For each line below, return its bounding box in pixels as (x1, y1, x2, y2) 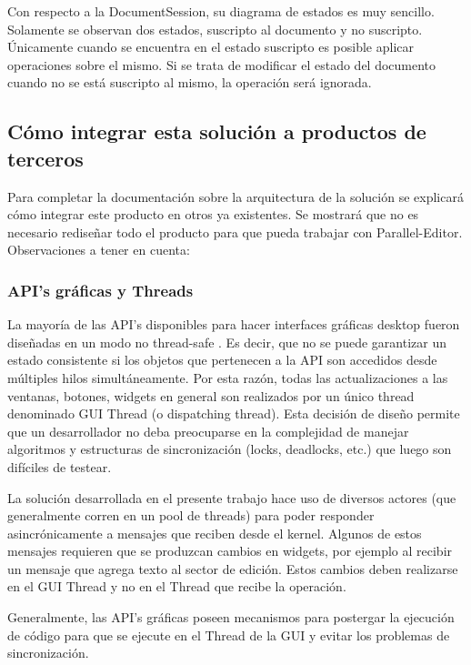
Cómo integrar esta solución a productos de (7, 117, 426, 146)
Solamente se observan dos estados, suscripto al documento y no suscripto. (7, 19, 423, 38)
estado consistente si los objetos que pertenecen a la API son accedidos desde (7, 350, 437, 369)
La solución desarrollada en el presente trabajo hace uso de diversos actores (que (7, 488, 456, 507)
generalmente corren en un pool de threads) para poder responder (7, 506, 375, 525)
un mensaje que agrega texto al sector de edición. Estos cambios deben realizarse (7, 559, 458, 578)
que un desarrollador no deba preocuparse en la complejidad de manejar (7, 421, 409, 440)
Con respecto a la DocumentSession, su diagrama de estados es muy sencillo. (7, 2, 435, 20)
